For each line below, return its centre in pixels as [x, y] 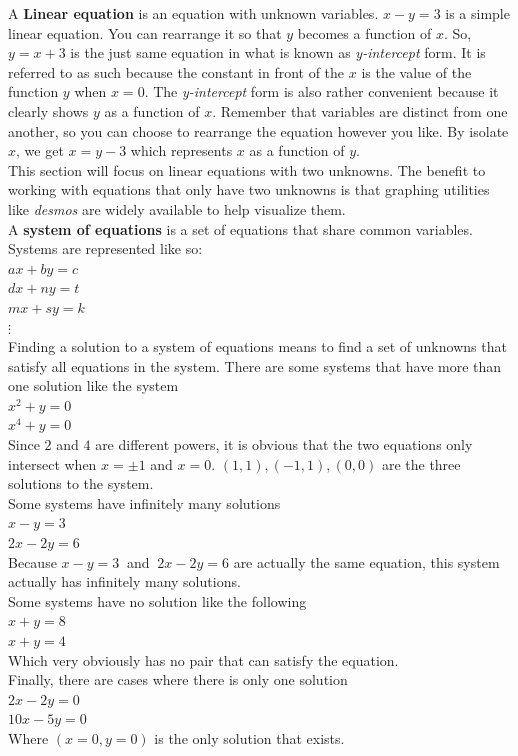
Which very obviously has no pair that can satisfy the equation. [203, 659]
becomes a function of [364, 32]
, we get [40, 150]
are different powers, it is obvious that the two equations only [284, 444]
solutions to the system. [81, 483]
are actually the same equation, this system [366, 561]
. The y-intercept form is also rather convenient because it [321, 91]
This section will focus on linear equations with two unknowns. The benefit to [247, 169]
